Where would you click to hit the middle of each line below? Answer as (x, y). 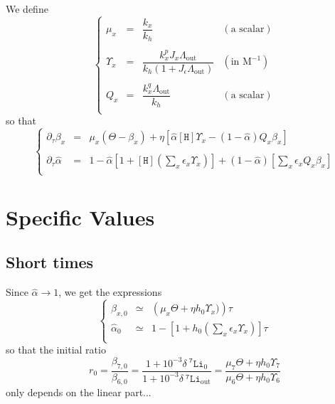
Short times (50, 262)
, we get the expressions (110, 292)
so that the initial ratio (56, 350)
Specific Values (80, 217)
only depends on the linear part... (79, 392)
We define (27, 9)
